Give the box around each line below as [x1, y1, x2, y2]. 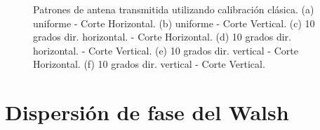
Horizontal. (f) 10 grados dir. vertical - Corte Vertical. [33, 57, 265, 71]
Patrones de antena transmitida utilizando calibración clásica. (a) [33, 2, 314, 16]
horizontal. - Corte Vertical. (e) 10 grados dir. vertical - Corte [33, 43, 298, 57]
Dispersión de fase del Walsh [5, 98, 289, 127]
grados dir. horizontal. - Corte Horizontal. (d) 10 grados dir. [33, 29, 291, 44]
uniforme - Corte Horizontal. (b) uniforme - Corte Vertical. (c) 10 [33, 15, 315, 30]
